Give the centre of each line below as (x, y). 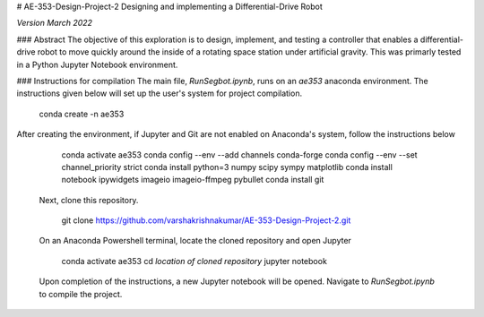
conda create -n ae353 (82, 114)
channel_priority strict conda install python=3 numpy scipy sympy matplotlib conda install (227, 167)
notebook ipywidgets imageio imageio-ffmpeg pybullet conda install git (193, 180)
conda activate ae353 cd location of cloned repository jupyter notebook (194, 261)
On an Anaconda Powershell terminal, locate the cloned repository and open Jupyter (195, 241)
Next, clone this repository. (89, 200)
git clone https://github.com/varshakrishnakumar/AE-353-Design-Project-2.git (206, 220)
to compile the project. (81, 294)
